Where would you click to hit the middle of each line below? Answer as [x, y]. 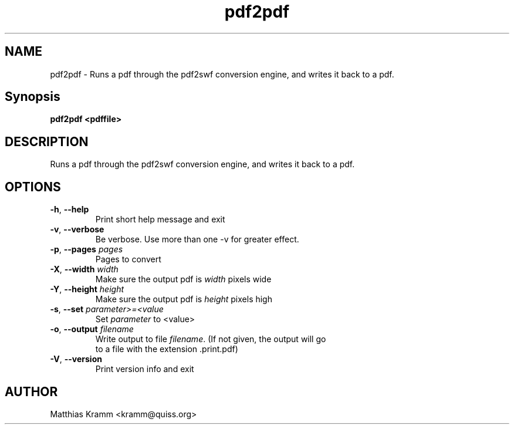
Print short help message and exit [160, 219]
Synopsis [33, 97]
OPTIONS [33, 187]
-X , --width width [84, 269]
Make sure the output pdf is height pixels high [184, 299]
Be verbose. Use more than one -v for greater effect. [197, 239]
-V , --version [76, 359]
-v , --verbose [77, 229]
